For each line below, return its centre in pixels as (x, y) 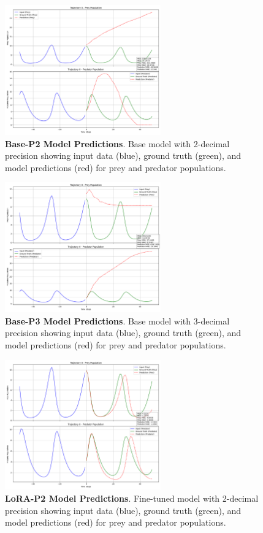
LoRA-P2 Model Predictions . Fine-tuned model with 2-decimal (132, 498)
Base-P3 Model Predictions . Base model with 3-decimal (117, 320)
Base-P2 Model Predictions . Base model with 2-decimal (117, 143)
